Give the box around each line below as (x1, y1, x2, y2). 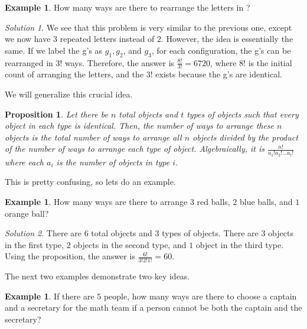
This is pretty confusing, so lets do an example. (5, 175, 176, 188)
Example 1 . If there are (5, 289, 94, 302)
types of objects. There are (162, 227, 259, 239)
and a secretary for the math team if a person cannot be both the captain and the (5, 301, 302, 314)
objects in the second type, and (73, 238, 187, 250)
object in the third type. (195, 238, 284, 250)
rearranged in (5, 56, 53, 69)
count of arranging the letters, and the (5, 68, 144, 80)
